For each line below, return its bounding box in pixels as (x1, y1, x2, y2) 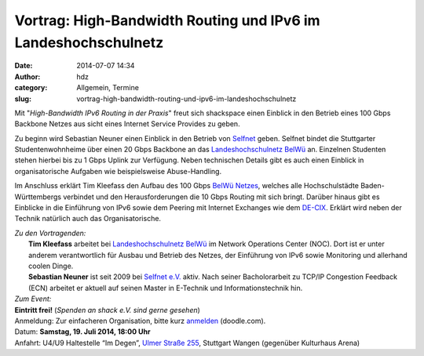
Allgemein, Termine (76, 83, 139, 93)
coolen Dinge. (28, 261, 74, 271)
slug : (14, 94, 31, 104)
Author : (14, 71, 41, 82)
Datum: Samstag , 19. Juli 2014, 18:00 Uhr (14, 327, 151, 336)
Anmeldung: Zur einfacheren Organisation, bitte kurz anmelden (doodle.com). (14, 316, 266, 325)
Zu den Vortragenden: (14, 228, 86, 238)
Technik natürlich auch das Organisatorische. (14, 214, 161, 223)
